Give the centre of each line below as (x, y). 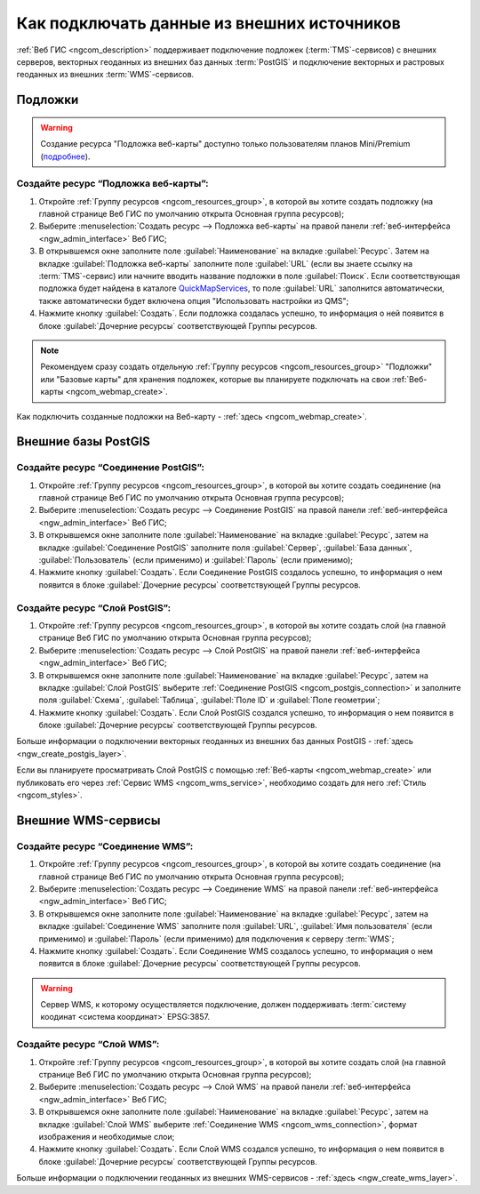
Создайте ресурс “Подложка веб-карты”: (112, 184)
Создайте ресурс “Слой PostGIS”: (94, 607)
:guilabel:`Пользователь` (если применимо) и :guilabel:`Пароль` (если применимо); (196, 560)
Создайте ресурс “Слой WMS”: (88, 1045)
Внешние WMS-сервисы (88, 820)
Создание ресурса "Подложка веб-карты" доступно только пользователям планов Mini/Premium (225, 144)
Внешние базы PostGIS (84, 441)
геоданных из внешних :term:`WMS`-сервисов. (105, 75)
